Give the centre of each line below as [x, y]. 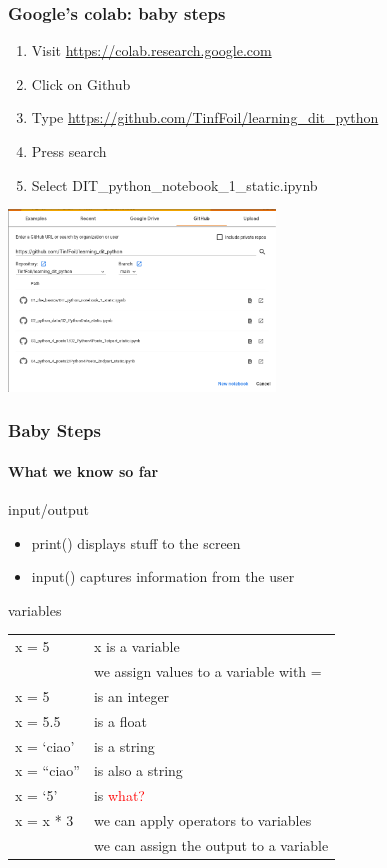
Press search [69, 151]
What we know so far [83, 470]
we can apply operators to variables [202, 820]
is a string [124, 745]
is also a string [138, 770]
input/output [48, 509]
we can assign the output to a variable [211, 844]
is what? [119, 795]
